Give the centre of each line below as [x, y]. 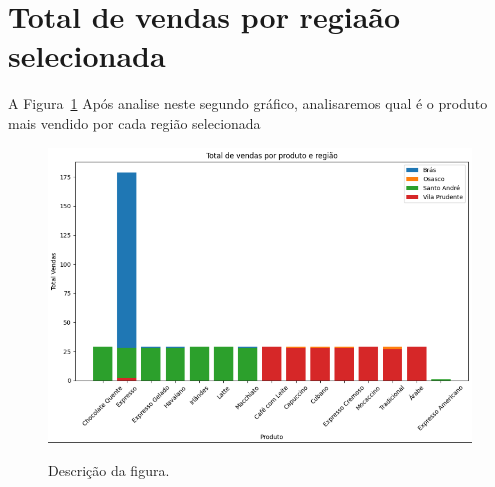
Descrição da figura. [109, 470]
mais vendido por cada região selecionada [134, 122]
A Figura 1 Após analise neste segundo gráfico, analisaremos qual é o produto [248, 103]
